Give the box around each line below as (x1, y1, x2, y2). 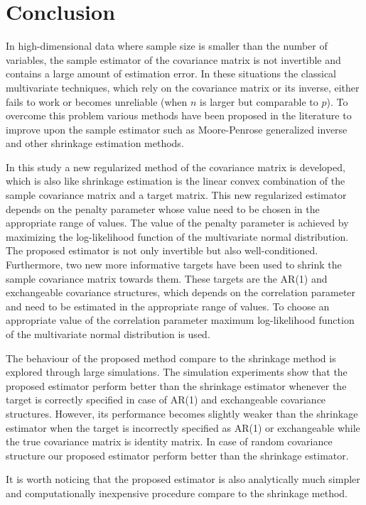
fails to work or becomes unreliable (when (6, 94, 188, 109)
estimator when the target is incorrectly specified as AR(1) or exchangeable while (6, 420, 360, 435)
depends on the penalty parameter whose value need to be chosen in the (6, 201, 320, 216)
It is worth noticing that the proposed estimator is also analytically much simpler (6, 472, 360, 487)
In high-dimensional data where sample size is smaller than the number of (6, 38, 328, 53)
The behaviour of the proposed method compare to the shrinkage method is (6, 350, 336, 365)
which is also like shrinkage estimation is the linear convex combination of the (6, 173, 345, 188)
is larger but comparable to (200, 94, 318, 109)
